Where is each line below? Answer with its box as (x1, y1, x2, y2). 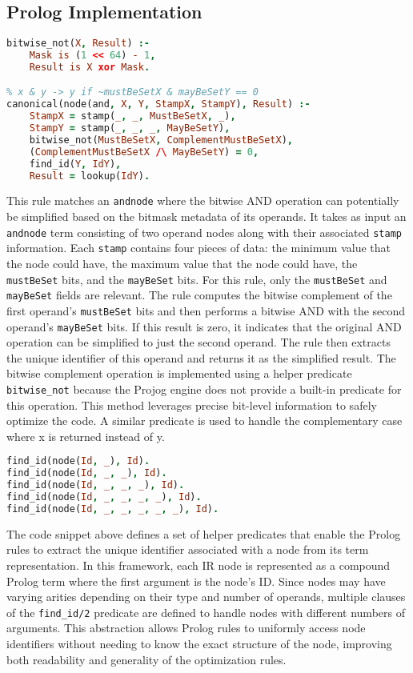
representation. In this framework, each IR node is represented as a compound (6, 557, 391, 574)
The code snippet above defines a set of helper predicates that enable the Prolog (6, 525, 401, 542)
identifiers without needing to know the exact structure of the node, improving (6, 635, 392, 652)
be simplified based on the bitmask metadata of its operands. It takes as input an (6, 208, 407, 225)
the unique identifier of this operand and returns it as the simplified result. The (6, 349, 396, 366)
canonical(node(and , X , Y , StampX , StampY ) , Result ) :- (6, 98, 311, 110)
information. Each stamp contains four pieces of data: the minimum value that (6, 239, 391, 256)
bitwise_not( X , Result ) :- (6, 38, 150, 50)
